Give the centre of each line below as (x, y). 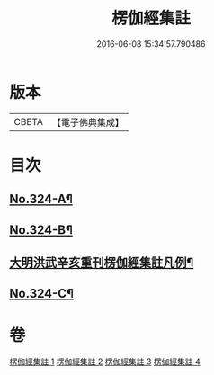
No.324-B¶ (41, 230)
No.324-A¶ (41, 199)
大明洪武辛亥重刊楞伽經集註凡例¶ (102, 263)
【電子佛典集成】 (88, 122)
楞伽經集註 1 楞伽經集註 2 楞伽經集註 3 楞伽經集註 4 (105, 362)
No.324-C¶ (42, 294)
